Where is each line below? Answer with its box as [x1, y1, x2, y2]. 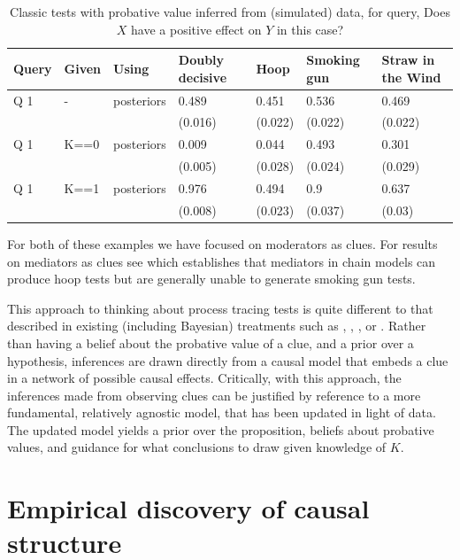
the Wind [381, 67, 441, 86]
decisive [178, 67, 227, 86]
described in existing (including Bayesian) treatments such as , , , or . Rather [7, 316, 426, 335]
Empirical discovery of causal [7, 490, 370, 526]
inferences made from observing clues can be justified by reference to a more [7, 385, 421, 404]
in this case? [276, 19, 344, 38]
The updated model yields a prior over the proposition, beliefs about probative [7, 420, 434, 439]
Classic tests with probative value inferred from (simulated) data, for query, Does [10, 3, 450, 20]
